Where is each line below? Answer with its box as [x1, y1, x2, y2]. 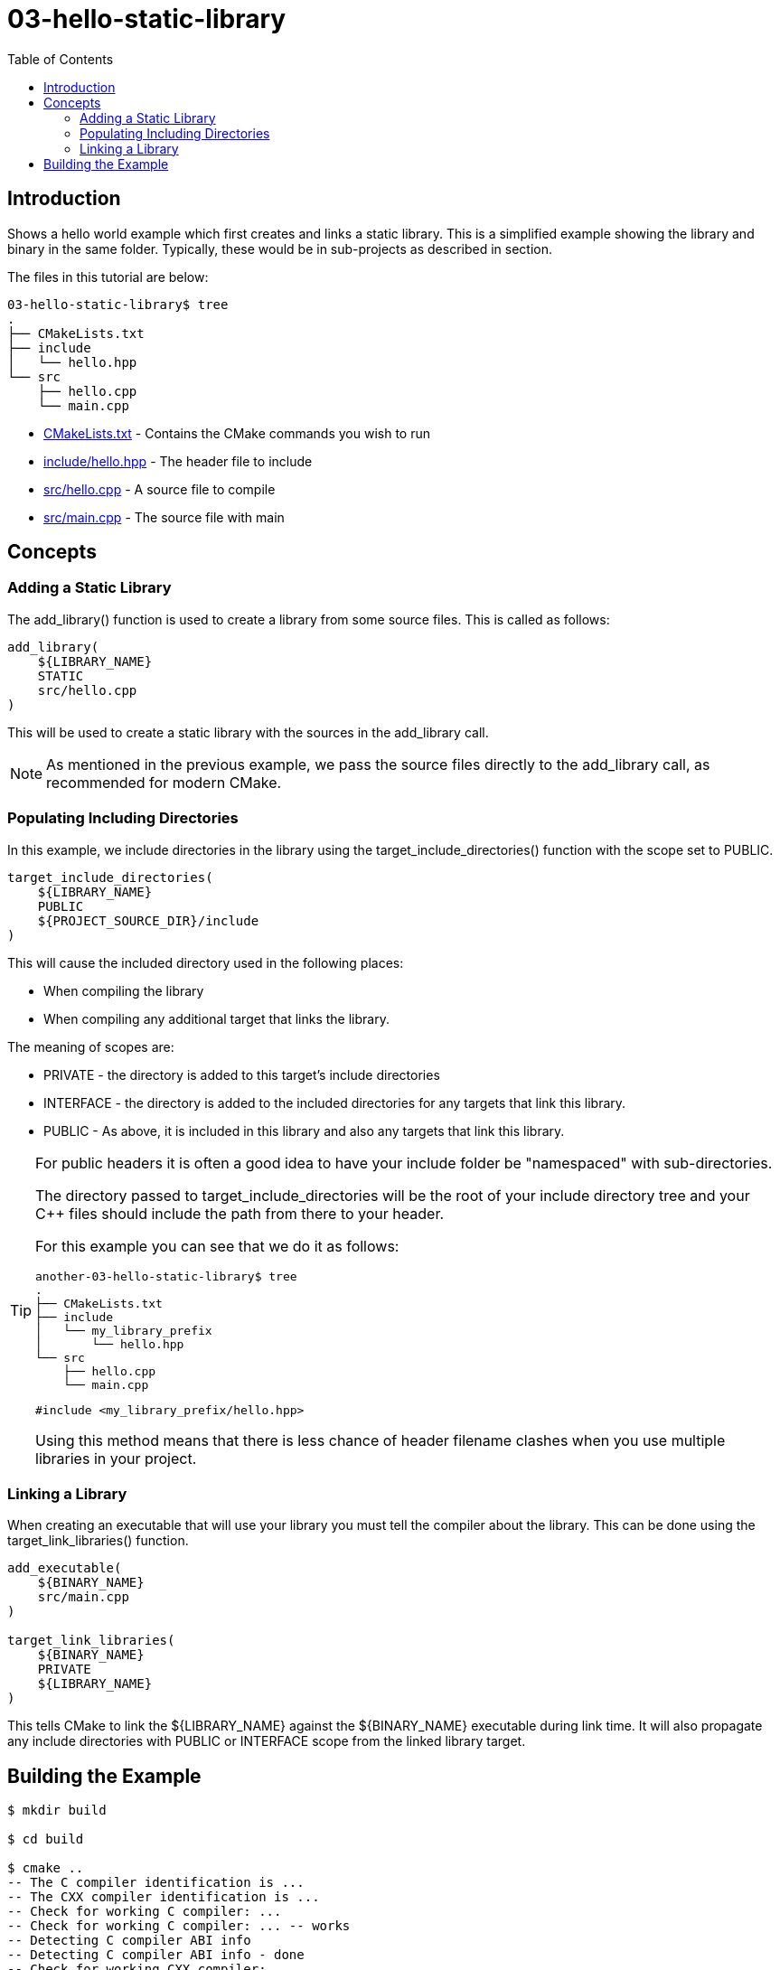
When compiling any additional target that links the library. [43, 1010, 390, 1027]
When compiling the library [43, 982, 204, 999]
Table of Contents [7, 51, 114, 67]
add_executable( [7, 1561, 122, 1576]
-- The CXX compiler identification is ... [7, 1890, 320, 1905]
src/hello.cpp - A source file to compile [43, 481, 276, 497]
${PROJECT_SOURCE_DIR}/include [37, 913, 259, 928]
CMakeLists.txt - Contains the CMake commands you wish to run [43, 425, 430, 441]
